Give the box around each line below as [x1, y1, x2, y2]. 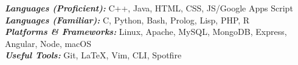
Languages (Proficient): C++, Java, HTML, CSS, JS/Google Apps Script [5, 2, 293, 14]
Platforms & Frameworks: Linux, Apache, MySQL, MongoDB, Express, [5, 25, 287, 38]
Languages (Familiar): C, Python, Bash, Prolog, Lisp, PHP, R [5, 13, 250, 26]
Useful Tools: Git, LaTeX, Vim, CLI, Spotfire [5, 49, 182, 61]
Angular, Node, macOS [5, 37, 92, 49]
